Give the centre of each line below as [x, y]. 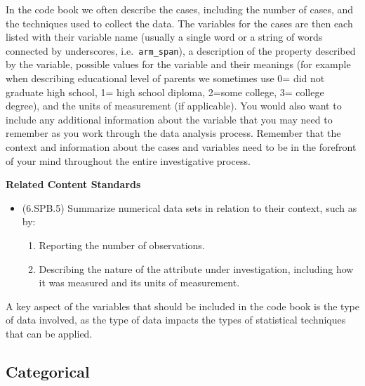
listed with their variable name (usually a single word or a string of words [164, 37]
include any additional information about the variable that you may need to [169, 119]
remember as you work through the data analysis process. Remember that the [173, 133]
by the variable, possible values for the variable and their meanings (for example [178, 64]
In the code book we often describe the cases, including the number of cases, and [180, 9]
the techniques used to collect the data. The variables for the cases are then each [179, 23]
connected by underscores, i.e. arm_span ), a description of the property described [181, 50]
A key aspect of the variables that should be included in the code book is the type [182, 306]
